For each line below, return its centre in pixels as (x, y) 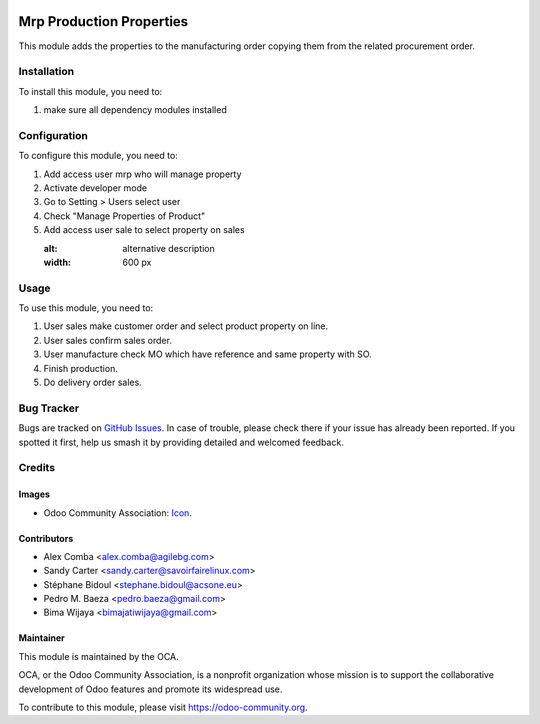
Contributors (46, 538)
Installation (46, 72)
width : (57, 262)
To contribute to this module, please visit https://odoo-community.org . (163, 707)
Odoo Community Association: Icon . (117, 512)
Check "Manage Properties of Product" (124, 216)
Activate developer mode (95, 187)
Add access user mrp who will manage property (142, 174)
